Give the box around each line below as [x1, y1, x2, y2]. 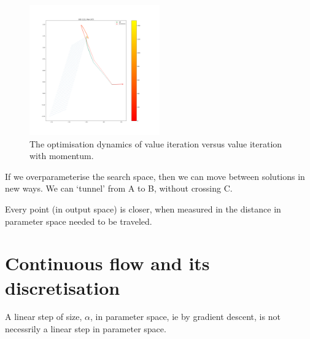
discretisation [5, 275, 120, 300]
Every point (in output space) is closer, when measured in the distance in [5, 202, 281, 215]
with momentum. [29, 149, 94, 162]
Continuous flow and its [5, 251, 210, 276]
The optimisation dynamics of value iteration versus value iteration [29, 137, 282, 150]
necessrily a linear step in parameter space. [5, 322, 166, 335]
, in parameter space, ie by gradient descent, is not [90, 310, 281, 323]
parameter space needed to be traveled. [5, 214, 152, 227]
